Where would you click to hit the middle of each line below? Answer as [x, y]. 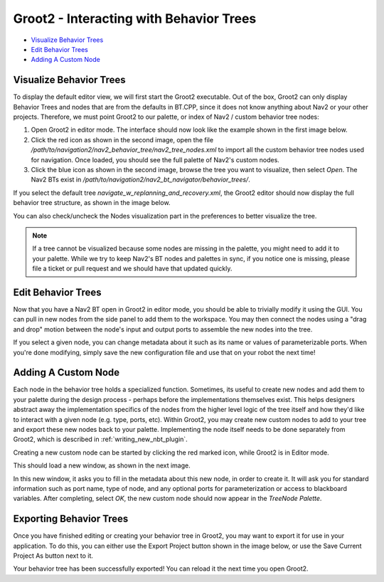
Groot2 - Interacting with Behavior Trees [135, 18]
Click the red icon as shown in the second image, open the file [122, 139]
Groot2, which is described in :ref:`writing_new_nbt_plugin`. [100, 439]
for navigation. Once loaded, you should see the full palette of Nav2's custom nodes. [155, 159]
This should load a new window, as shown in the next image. [102, 465]
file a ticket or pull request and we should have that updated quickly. [132, 269]
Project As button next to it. [53, 556]
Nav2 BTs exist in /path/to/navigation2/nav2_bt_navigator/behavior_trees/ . [140, 180]
